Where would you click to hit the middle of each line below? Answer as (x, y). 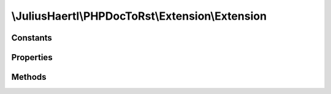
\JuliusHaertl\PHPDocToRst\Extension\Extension (139, 16)
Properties (32, 57)
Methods (29, 77)
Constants (32, 38)
